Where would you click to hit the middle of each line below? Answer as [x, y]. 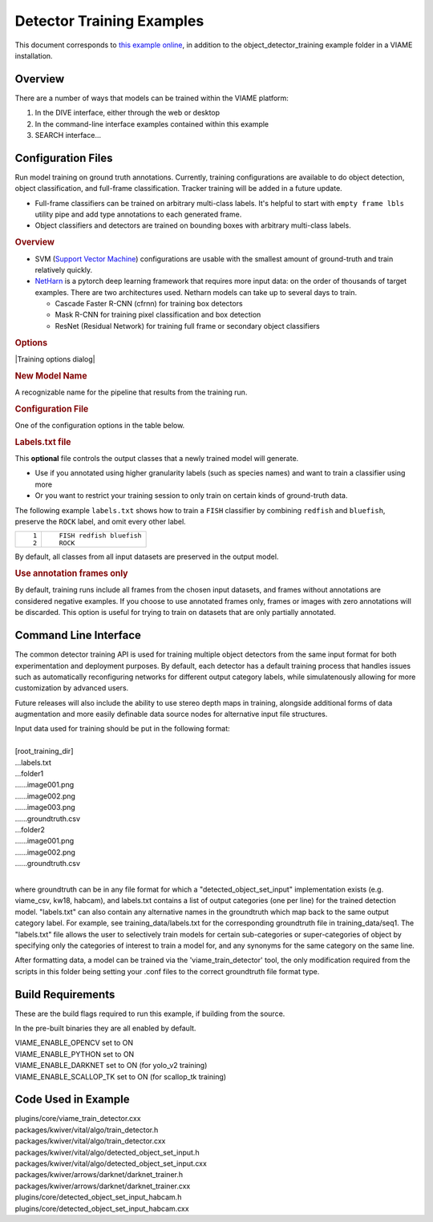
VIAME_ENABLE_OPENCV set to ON [74, 1043]
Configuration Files [64, 158]
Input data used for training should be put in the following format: [122, 729]
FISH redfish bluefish [100, 536]
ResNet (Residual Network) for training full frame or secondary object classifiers [187, 326]
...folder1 [29, 774]
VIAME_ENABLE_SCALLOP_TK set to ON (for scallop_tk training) [121, 1076]
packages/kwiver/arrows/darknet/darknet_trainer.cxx [103, 1186]
